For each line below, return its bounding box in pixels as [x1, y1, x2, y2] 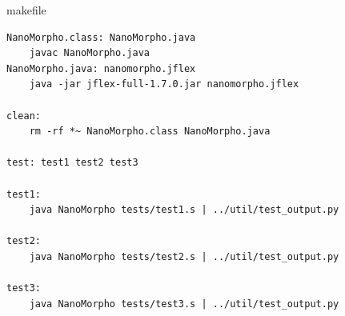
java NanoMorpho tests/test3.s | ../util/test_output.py [29, 298, 339, 310]
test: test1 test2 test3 [6, 157, 138, 169]
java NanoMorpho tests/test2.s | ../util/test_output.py [29, 250, 339, 262]
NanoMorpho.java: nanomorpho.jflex [6, 62, 196, 74]
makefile [6, 2, 46, 18]
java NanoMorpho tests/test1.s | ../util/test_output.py [29, 204, 339, 216]
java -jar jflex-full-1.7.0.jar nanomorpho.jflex [29, 78, 299, 90]
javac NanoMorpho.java [29, 47, 150, 59]
